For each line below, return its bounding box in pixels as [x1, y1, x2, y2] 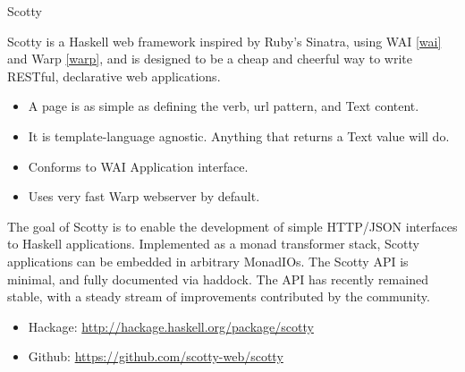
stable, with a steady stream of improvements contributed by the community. [7, 287, 430, 306]
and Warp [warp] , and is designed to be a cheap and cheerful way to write [7, 49, 413, 68]
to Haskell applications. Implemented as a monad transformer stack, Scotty [7, 234, 419, 253]
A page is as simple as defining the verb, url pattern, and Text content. [28, 97, 419, 115]
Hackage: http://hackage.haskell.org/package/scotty [28, 317, 314, 335]
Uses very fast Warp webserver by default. [28, 187, 260, 206]
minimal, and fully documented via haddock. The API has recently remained [7, 269, 428, 288]
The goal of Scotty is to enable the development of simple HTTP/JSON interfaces [7, 216, 458, 235]
